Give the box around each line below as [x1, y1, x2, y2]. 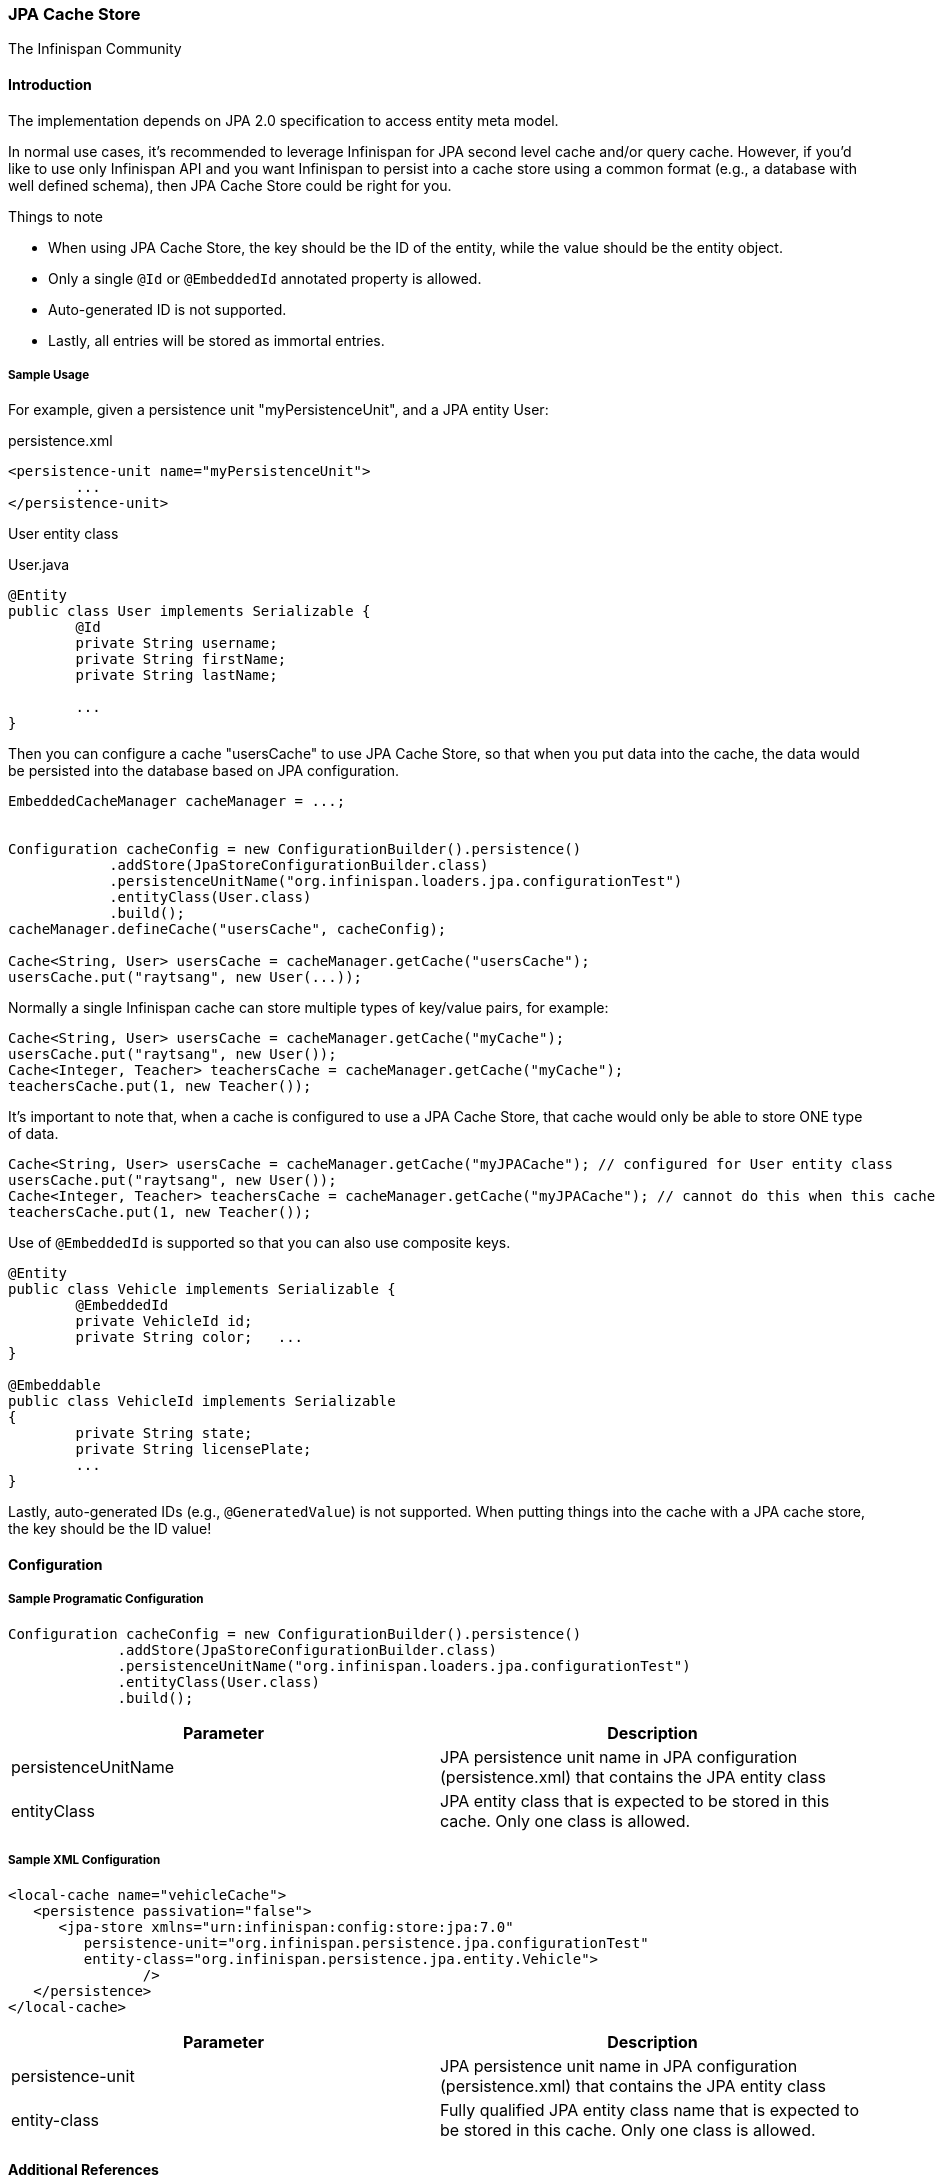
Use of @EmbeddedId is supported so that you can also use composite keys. [8, 1234, 511, 1252]
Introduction [8, 75, 92, 93]
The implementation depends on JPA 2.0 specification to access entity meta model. [8, 111, 559, 129]
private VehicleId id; [75, 1313, 253, 1330]
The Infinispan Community [8, 40, 182, 58]
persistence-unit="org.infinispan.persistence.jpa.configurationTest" [83, 1934, 649, 1951]
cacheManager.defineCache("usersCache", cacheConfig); [8, 921, 447, 938]
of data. [8, 1125, 59, 1143]
